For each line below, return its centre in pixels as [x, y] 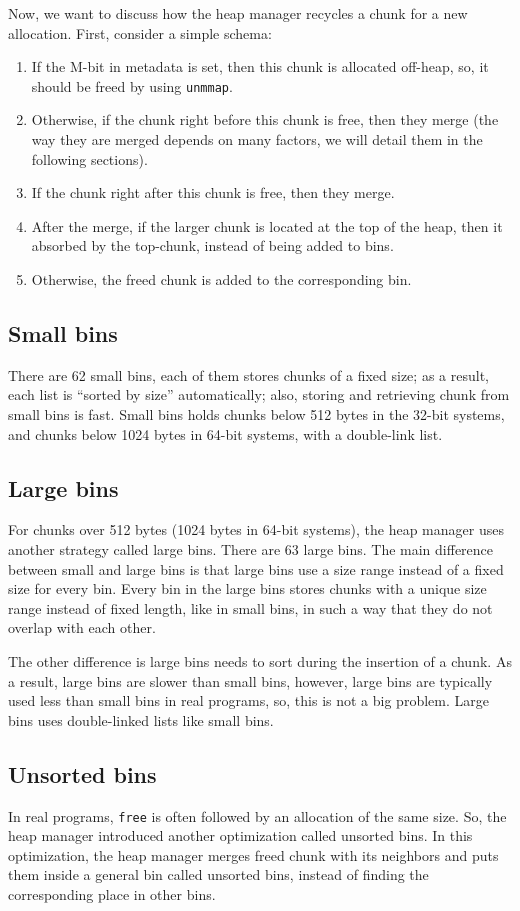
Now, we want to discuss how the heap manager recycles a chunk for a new [238, 13]
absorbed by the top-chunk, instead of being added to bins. [212, 245]
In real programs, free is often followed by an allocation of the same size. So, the [257, 815]
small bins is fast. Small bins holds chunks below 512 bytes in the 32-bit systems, [256, 413]
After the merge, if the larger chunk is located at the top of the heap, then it [267, 225]
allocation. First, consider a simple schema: [140, 32]
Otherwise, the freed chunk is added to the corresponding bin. [221, 279]
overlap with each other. [82, 627]
